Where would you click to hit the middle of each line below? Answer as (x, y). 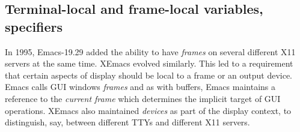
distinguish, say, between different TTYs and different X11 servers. (127, 122)
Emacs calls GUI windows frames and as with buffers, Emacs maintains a (140, 87)
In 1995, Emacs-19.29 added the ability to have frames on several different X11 (150, 51)
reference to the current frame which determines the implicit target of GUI (143, 98)
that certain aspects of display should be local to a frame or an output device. (148, 75)
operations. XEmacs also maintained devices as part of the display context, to (148, 110)
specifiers (34, 26)
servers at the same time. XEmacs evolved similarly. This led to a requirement (149, 63)
